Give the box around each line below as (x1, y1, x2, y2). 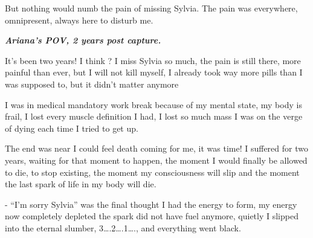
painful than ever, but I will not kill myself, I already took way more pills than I (5, 66, 303, 79)
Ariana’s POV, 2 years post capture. (5, 34, 161, 47)
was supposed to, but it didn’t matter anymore (5, 77, 179, 90)
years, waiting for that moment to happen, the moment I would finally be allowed (5, 153, 308, 166)
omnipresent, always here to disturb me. (5, 13, 153, 26)
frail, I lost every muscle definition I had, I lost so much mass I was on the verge (5, 110, 303, 123)
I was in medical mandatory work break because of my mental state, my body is (5, 98, 302, 111)
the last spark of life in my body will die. (5, 178, 156, 190)
